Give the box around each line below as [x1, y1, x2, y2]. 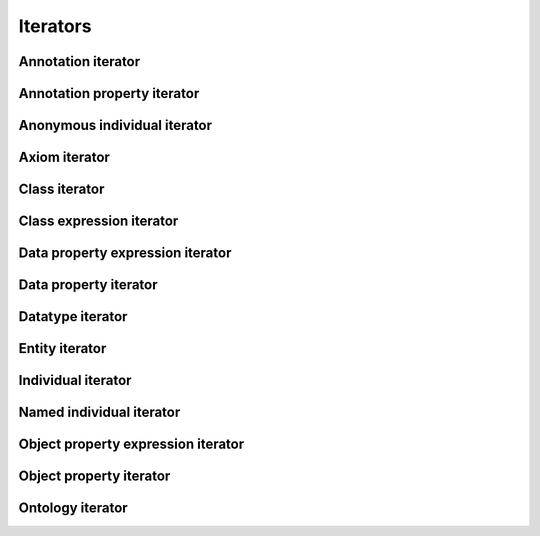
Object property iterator [18, 468, 171, 485]
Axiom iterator [18, 149, 110, 166]
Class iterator [18, 181, 105, 198]
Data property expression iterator [18, 245, 232, 262]
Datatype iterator [18, 308, 128, 325]
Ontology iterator [18, 500, 129, 517]
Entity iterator [18, 340, 107, 357]
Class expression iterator [18, 213, 179, 230]
